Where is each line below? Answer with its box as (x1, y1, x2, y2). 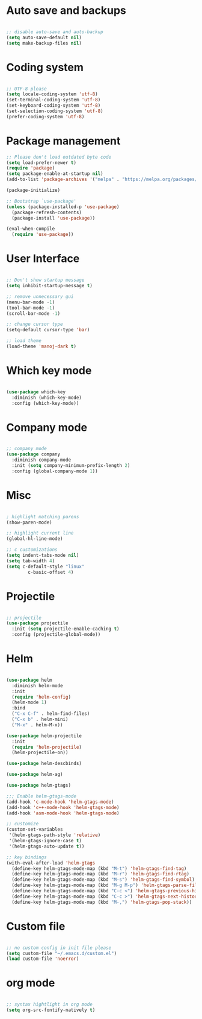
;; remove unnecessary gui (6, 293, 74, 299)
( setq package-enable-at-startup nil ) (6, 171, 103, 177)
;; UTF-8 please (6, 86, 47, 92)
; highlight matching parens (6, 513, 79, 519)
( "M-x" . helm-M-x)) (11, 722, 63, 728)
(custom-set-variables (6, 827, 63, 833)
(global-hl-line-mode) (6, 536, 63, 542)
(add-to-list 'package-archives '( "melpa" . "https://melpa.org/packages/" (6, 176, 200, 183)
